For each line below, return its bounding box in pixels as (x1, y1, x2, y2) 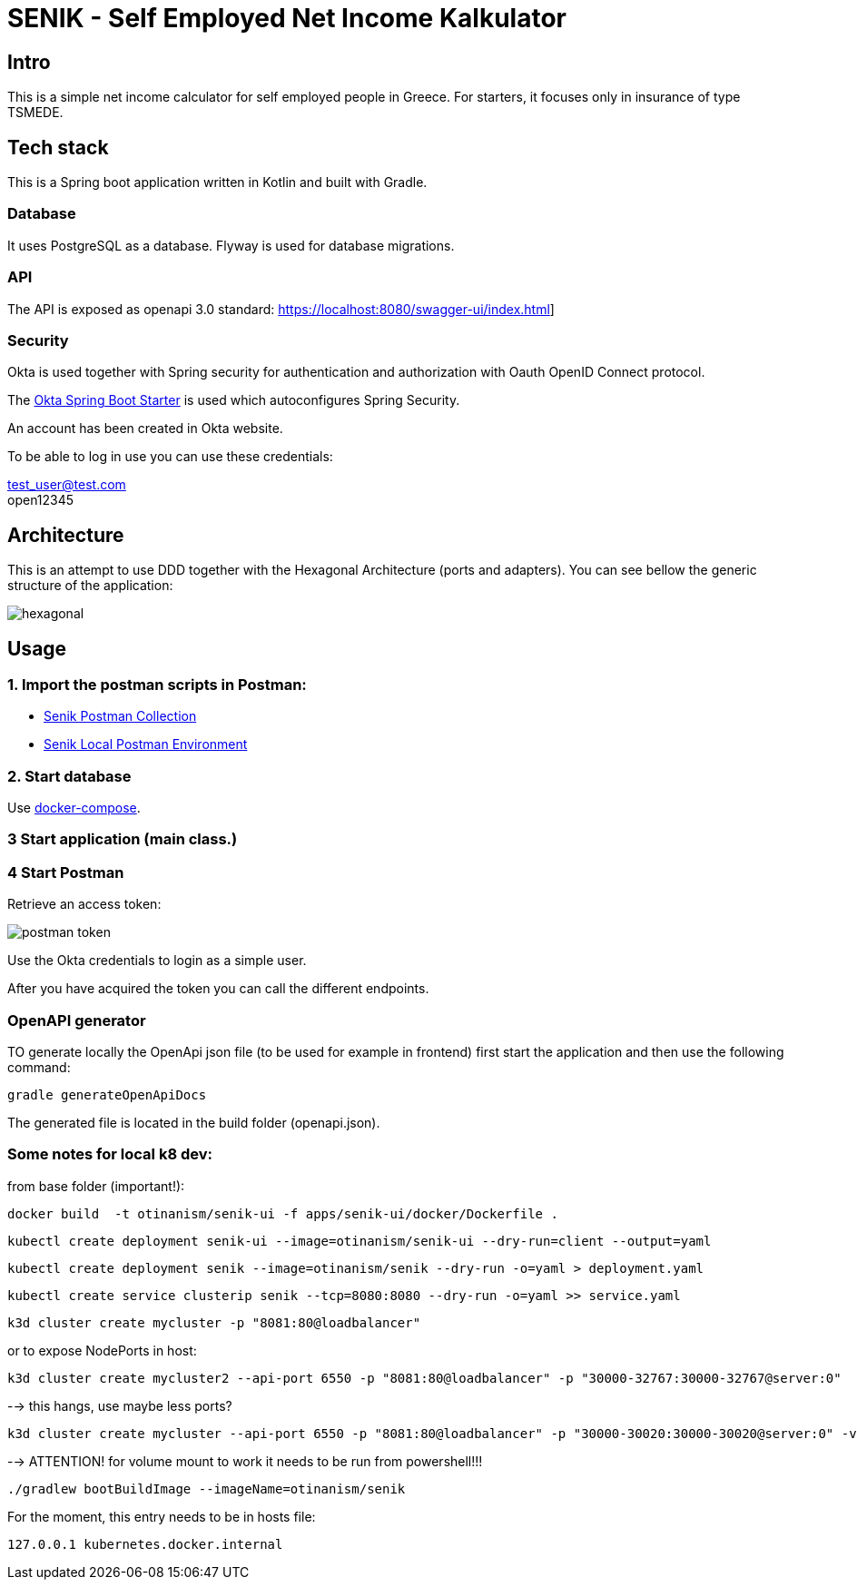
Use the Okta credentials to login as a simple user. (7, 952, 307, 969)
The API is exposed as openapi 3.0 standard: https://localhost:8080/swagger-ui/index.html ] (7, 301, 555, 317)
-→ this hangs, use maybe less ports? (7, 1397, 232, 1414)
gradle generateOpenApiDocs (7, 1087, 207, 1102)
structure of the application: (7, 577, 173, 594)
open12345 (7, 492, 74, 508)
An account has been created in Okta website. (7, 420, 283, 437)
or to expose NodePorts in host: (7, 1342, 197, 1358)
